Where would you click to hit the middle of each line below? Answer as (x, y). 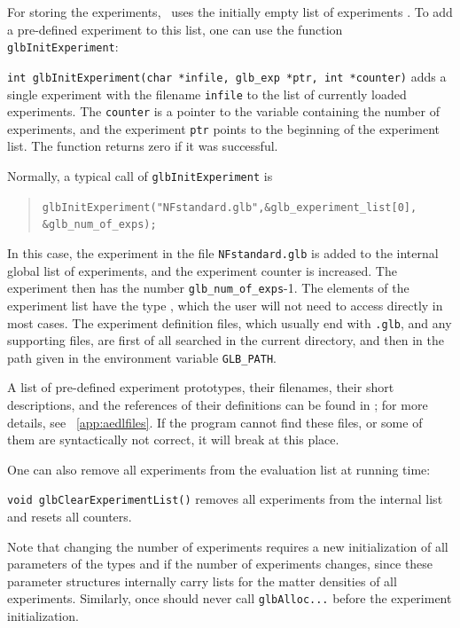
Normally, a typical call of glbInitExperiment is (140, 176)
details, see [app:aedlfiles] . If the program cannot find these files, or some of (215, 422)
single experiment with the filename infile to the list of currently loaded (207, 94)
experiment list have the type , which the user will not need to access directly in (225, 305)
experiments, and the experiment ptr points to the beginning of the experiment (224, 128)
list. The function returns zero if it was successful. (143, 146)
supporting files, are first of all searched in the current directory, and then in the (226, 340)
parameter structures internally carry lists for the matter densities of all (202, 581)
